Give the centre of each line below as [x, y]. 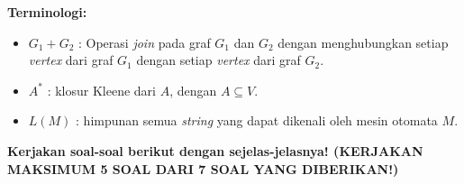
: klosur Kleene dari [101, 90]
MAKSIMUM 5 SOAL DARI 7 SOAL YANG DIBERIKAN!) [203, 168]
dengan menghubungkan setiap [363, 42]
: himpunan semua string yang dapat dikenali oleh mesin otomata [257, 120]
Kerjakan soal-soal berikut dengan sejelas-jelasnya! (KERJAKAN [215, 150]
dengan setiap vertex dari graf [218, 60]
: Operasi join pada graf [144, 42]
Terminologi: [47, 12]
